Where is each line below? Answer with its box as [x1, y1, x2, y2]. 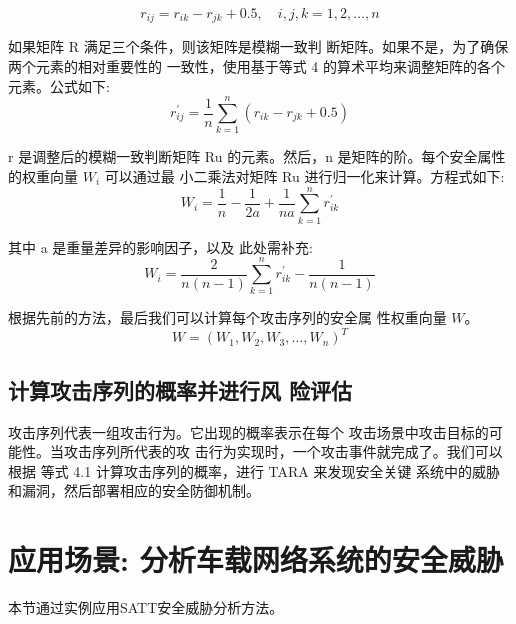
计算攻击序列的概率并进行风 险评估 [8, 374, 353, 405]
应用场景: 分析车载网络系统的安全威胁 [8, 539, 504, 580]
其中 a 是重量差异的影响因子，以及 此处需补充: [8, 236, 313, 257]
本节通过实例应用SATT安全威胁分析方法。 [8, 597, 284, 618]
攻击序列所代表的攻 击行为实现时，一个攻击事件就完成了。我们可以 [63, 441, 503, 462]
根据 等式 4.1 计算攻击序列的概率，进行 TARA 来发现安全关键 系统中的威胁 [8, 460, 501, 481]
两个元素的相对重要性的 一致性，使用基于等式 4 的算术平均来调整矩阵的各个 [8, 56, 505, 77]
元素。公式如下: [8, 75, 110, 96]
